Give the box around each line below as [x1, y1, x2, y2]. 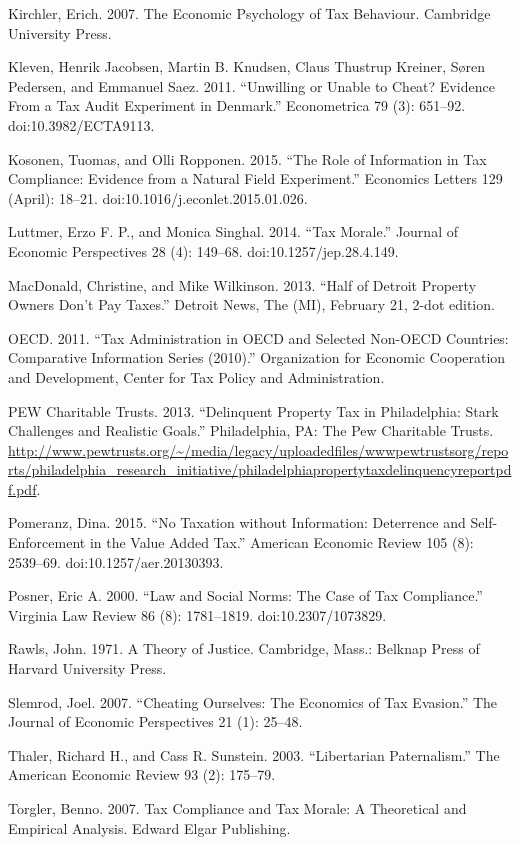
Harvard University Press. [8, 658, 167, 679]
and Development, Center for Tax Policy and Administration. [8, 366, 385, 387]
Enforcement [8, 532, 86, 553]
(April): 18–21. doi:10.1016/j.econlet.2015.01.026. [8, 187, 308, 208]
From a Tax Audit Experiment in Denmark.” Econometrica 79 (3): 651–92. [8, 95, 466, 116]
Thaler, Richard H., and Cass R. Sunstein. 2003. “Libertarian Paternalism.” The [8, 744, 500, 765]
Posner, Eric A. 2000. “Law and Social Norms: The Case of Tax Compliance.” [8, 585, 483, 606]
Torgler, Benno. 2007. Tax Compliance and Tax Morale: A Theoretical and [8, 798, 467, 818]
